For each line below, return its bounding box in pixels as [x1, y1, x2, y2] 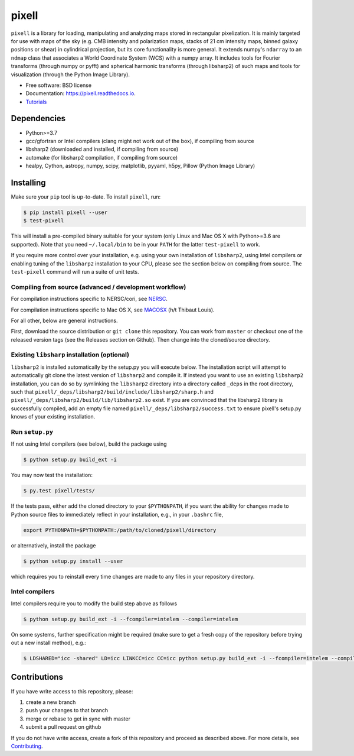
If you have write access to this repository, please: [11, 687, 133, 695]
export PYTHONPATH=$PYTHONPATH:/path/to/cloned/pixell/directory [23, 527, 217, 533]
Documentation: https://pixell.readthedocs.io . [25, 90, 136, 97]
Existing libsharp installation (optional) [11, 351, 130, 359]
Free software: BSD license [25, 82, 91, 89]
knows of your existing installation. [11, 413, 96, 420]
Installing [11, 177, 47, 187]
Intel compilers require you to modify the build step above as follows [11, 600, 177, 607]
